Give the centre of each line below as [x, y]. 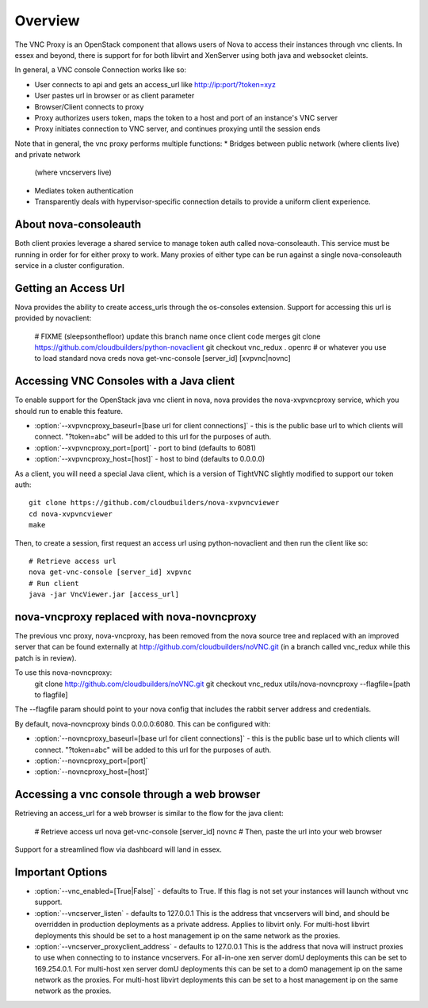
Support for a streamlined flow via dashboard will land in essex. [118, 849]
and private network [48, 155]
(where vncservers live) [73, 172]
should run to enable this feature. [69, 411]
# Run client [54, 583]
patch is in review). [46, 657]
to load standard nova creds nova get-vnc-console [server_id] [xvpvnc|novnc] [162, 358]
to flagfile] [51, 695]
